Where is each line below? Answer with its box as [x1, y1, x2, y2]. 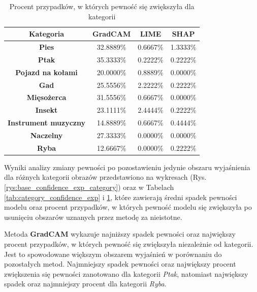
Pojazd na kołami [15, 67, 78, 77]
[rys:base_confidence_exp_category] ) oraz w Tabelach [4, 182, 174, 192]
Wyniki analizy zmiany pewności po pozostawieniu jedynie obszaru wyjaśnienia [4, 161, 250, 172]
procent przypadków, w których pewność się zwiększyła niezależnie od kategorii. [4, 239, 253, 249]
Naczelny [30, 129, 63, 140]
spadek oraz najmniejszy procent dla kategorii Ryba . [4, 278, 167, 289]
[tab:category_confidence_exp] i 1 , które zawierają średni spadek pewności [4, 191, 237, 202]
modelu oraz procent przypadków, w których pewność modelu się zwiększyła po [4, 202, 252, 212]
